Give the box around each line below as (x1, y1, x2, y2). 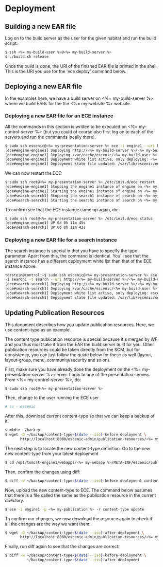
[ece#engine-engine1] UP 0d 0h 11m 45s (5, 220, 86, 225)
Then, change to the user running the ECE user (5, 395, 99, 401)
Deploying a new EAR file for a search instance (5, 237, 117, 243)
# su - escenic (5, 404, 36, 409)
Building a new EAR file (5, 22, 76, 31)
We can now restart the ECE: (5, 170, 63, 176)
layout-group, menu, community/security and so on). (5, 357, 111, 363)
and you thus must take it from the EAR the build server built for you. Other (5, 341, 154, 347)
